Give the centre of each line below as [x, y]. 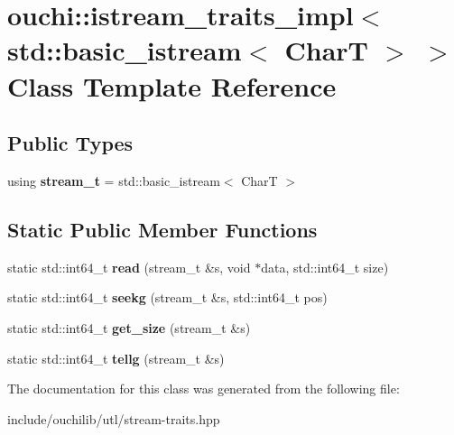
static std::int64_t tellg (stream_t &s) [116, 358]
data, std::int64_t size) [325, 267]
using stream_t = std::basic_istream [114, 180]
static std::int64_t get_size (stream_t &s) [129, 327]
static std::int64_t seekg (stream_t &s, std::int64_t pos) [167, 297]
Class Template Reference [172, 85]
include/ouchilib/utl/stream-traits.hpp [114, 418]
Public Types [70, 143]
